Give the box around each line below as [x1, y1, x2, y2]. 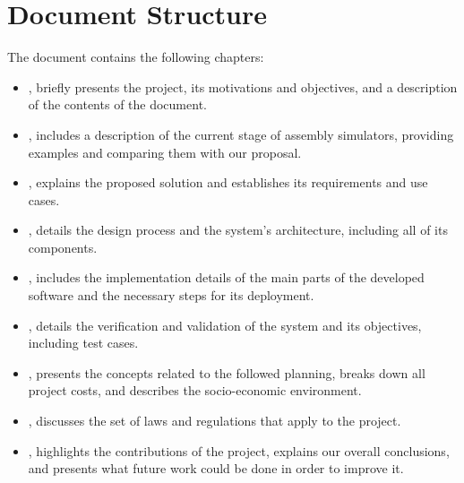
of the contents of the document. [28, 95, 207, 114]
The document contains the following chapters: [7, 47, 264, 66]
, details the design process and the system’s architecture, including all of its [28, 220, 448, 239]
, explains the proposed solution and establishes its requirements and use [28, 173, 428, 192]
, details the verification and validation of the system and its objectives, [28, 315, 422, 334]
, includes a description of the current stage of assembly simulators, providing [28, 125, 454, 143]
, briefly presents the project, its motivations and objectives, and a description [28, 77, 458, 96]
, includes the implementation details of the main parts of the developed [28, 268, 425, 287]
